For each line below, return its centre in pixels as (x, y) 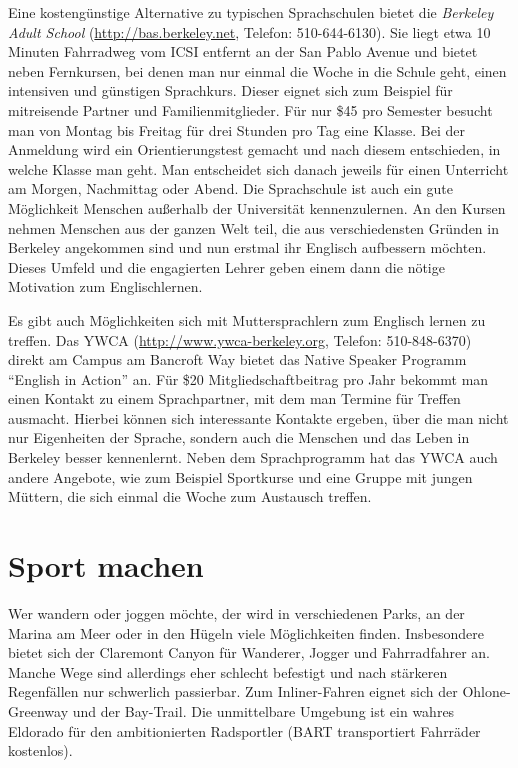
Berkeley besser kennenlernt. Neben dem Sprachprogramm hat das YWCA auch (253, 457)
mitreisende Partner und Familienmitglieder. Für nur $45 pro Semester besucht (250, 109)
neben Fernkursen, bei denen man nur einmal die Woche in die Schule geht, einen (257, 70)
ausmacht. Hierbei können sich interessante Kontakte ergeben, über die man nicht (258, 417)
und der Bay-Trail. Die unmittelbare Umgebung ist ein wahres (263, 710)
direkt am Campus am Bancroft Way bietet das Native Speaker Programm (237, 359)
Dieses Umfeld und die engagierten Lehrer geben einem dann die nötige (226, 266)
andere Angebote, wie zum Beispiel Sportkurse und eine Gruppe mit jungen (240, 476)
